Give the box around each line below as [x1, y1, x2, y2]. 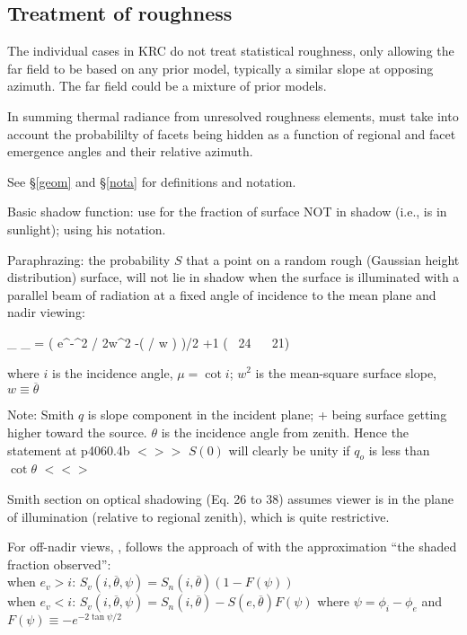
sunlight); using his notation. [7, 219, 166, 238]
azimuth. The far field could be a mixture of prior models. [7, 76, 327, 95]
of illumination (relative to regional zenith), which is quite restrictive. [7, 507, 390, 525]
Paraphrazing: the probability [7, 250, 171, 269]
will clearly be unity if [228, 440, 350, 459]
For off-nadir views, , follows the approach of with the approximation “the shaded [7, 537, 457, 556]
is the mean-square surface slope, [255, 363, 437, 382]
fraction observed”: [7, 554, 111, 573]
